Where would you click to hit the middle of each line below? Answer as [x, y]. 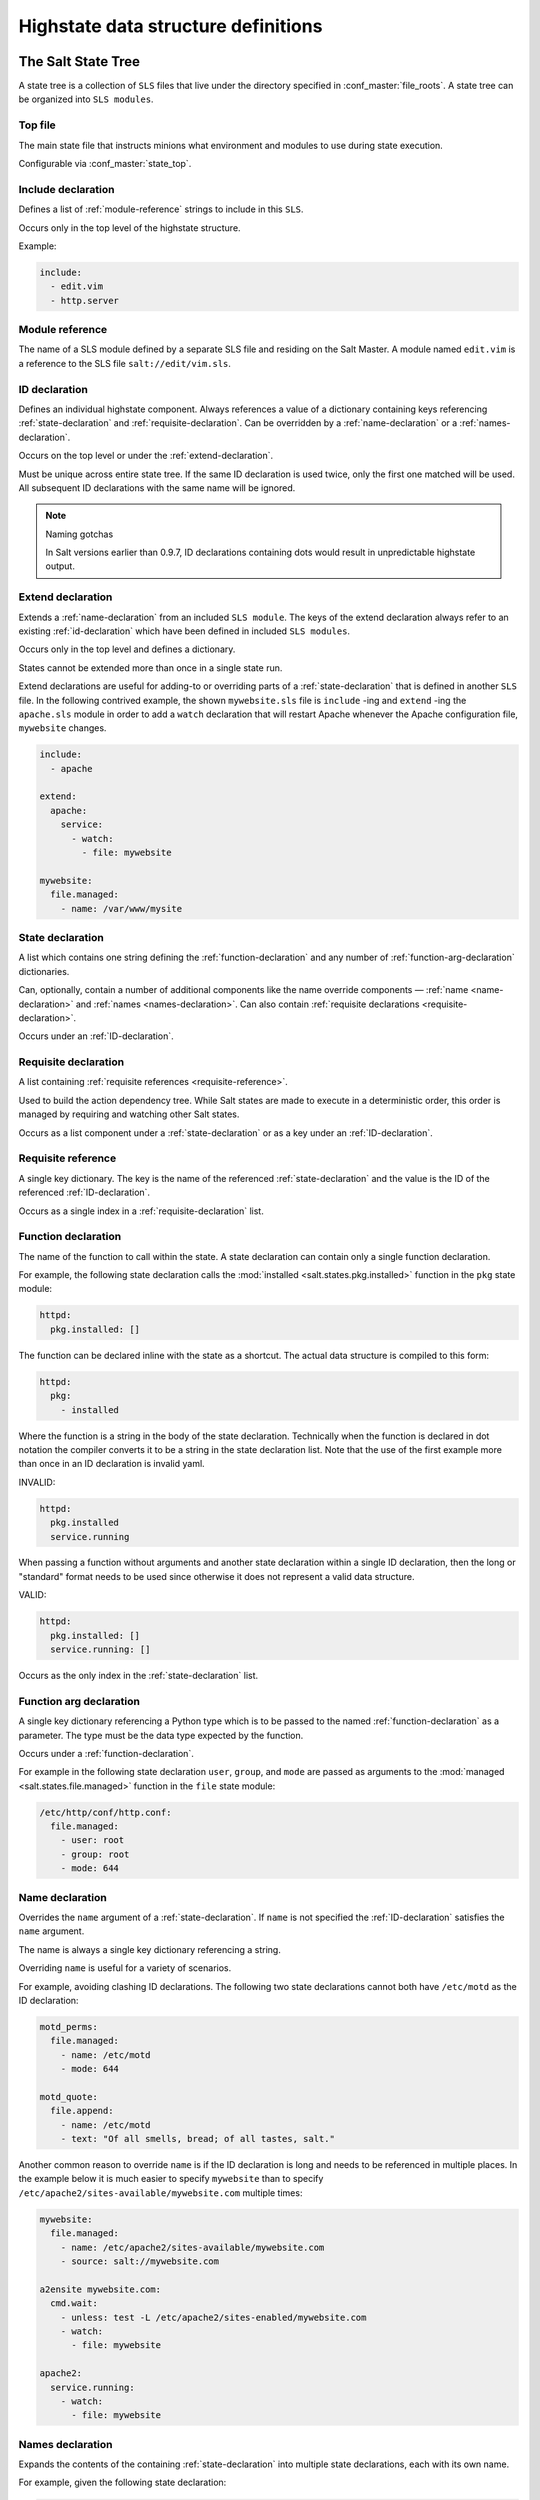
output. [60, 566]
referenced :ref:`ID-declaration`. [84, 1192]
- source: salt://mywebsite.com [140, 2261]
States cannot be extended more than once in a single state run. [150, 667]
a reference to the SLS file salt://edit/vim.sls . [125, 363]
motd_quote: [69, 2096]
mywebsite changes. [62, 728]
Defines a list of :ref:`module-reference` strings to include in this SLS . [161, 209]
